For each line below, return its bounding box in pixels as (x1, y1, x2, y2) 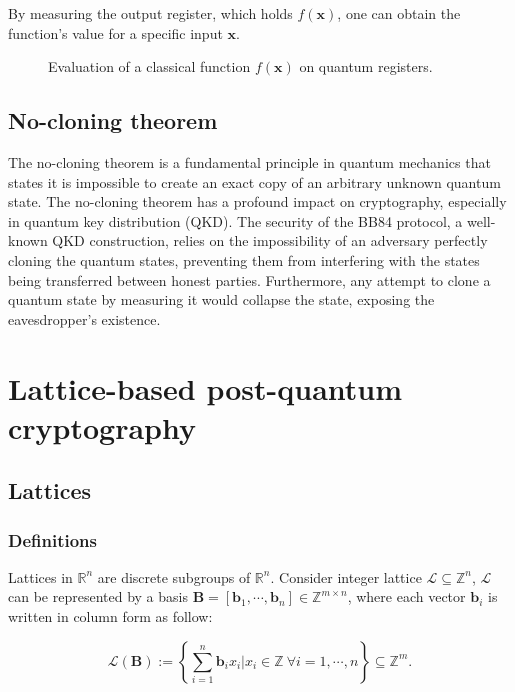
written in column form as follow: (8, 606, 213, 627)
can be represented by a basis (8, 586, 188, 607)
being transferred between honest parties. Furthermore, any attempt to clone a (8, 269, 491, 290)
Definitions (8, 527, 97, 552)
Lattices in (8, 566, 73, 587)
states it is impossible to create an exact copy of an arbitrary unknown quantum (8, 171, 501, 192)
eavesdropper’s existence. (8, 308, 161, 329)
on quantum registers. (299, 56, 433, 77)
